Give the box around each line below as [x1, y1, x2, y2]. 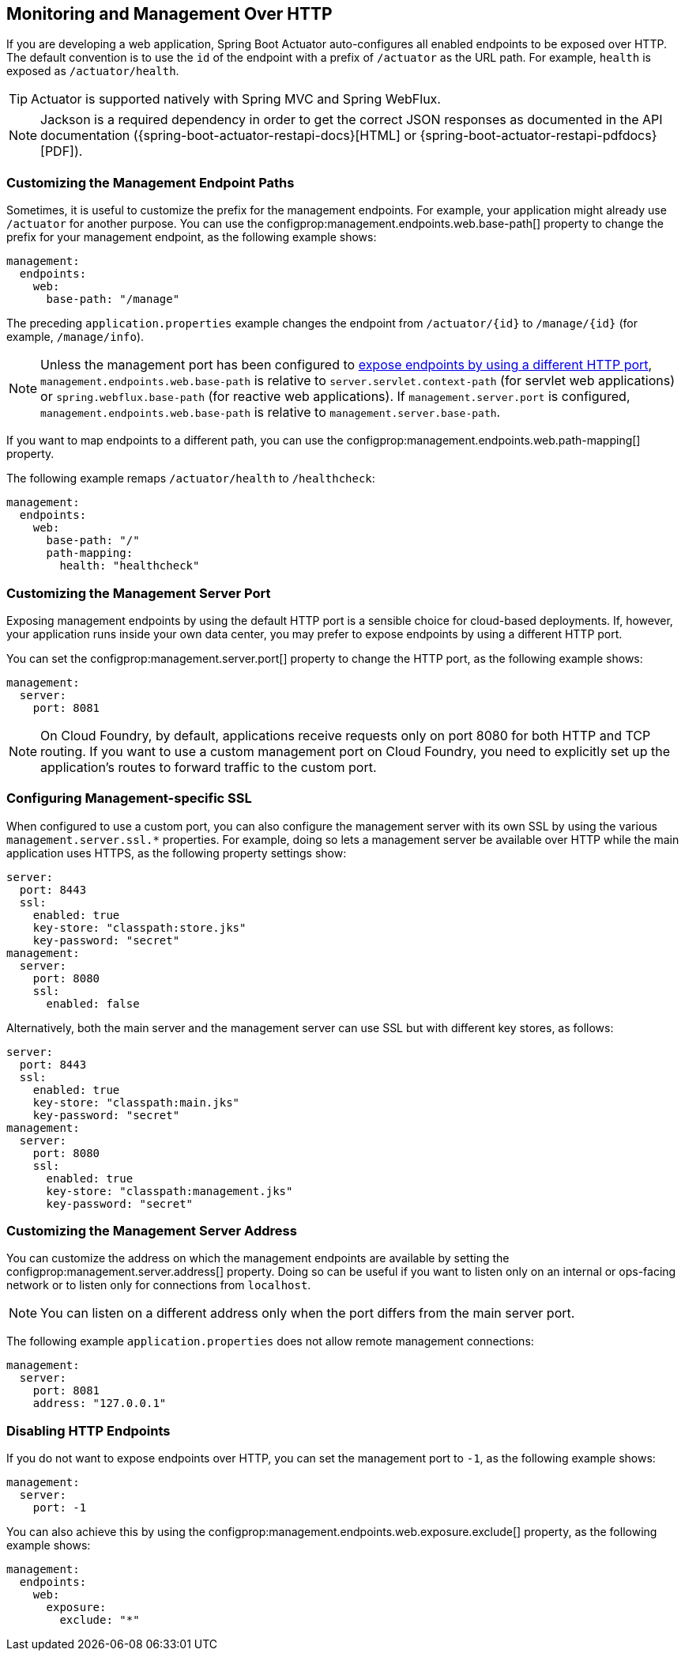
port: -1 [32, 1501, 87, 1515]
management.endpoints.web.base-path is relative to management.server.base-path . [40, 404, 501, 421]
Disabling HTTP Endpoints [6, 1422, 171, 1439]
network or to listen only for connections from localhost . [6, 1278, 311, 1292]
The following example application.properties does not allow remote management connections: [6, 1334, 534, 1349]
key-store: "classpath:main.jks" [32, 1095, 240, 1109]
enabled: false [46, 997, 140, 1010]
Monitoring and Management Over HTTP [6, 4, 333, 24]
